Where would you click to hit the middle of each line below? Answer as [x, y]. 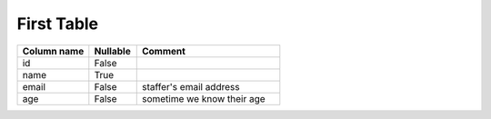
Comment [164, 51]
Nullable [112, 51]
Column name [53, 51]
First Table [58, 24]
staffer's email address [190, 86]
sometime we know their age [203, 98]
